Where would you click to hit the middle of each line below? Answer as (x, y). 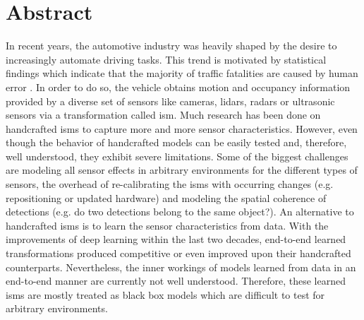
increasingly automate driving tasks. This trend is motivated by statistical (166, 59)
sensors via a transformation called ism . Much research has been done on (163, 115)
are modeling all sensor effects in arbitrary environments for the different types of (182, 170)
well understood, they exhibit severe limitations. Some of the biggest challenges (177, 156)
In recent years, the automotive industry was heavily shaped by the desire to (171, 46)
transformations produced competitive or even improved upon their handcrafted (178, 253)
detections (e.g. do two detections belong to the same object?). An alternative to (180, 212)
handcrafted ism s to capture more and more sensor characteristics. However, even (182, 128)
